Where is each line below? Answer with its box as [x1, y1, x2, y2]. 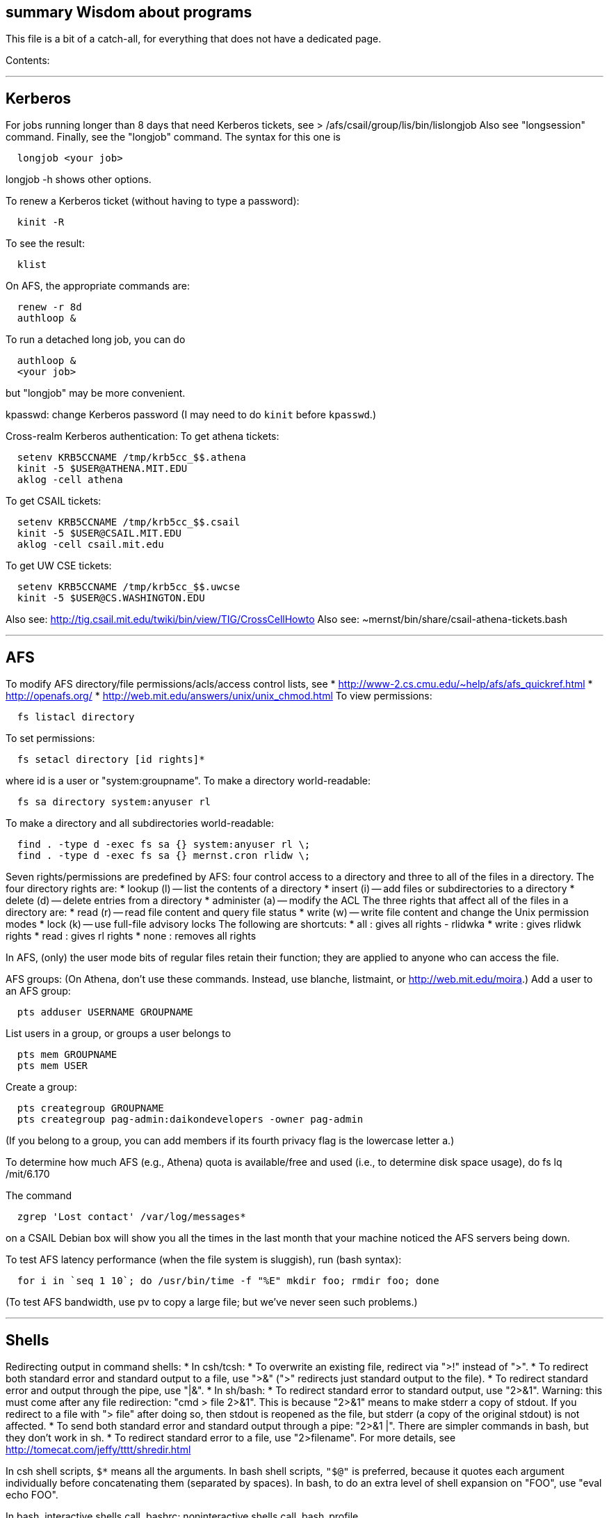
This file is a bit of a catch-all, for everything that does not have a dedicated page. [6, 33, 382, 45]
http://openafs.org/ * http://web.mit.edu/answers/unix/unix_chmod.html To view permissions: [6, 690, 432, 702]
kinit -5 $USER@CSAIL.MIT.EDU [17, 528, 181, 539]
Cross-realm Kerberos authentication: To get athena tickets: [6, 430, 279, 443]
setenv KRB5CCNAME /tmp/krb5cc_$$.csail [17, 516, 241, 528]
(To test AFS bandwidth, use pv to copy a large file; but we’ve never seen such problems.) [6, 1296, 418, 1309]
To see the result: [6, 237, 85, 250]
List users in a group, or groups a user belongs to [6, 1027, 232, 1040]
